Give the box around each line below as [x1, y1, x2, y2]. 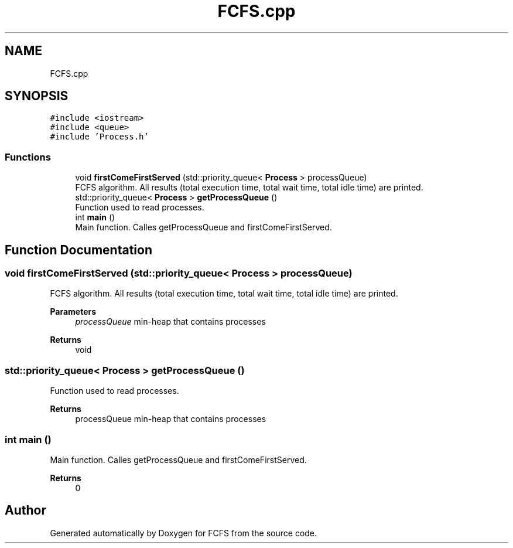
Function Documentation [5, 242, 152, 257]
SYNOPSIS [5, 89, 69, 104]
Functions [5, 151, 51, 163]
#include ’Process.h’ [50, 132, 149, 142]
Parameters [50, 307, 97, 317]
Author [5, 503, 46, 518]
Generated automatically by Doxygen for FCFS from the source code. [50, 527, 317, 538]
